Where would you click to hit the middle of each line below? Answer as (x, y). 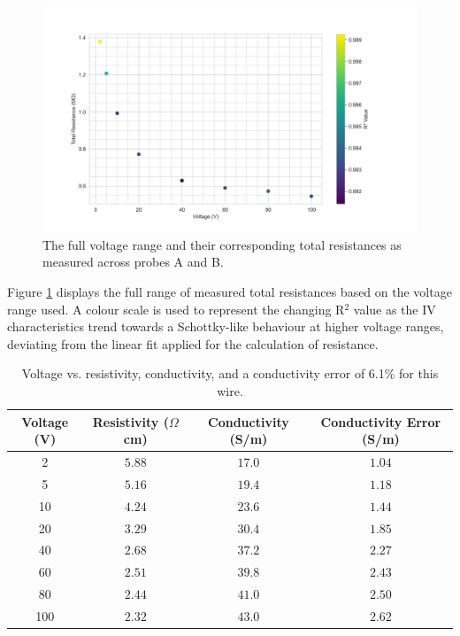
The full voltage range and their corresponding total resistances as (222, 244)
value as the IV (395, 309)
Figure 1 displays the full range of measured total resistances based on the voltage (230, 292)
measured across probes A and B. (133, 262)
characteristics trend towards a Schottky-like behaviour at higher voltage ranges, (226, 326)
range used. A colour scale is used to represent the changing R (176, 309)
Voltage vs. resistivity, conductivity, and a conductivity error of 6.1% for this (230, 373)
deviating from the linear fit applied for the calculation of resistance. (193, 343)
